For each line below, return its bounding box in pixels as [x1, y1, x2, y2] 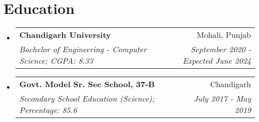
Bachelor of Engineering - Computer [19, 43, 147, 55]
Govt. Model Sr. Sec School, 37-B [19, 78, 155, 90]
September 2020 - [191, 43, 251, 55]
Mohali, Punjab [197, 29, 251, 41]
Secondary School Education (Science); [19, 93, 155, 105]
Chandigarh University [19, 29, 111, 41]
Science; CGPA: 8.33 [19, 55, 93, 67]
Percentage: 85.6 [19, 104, 77, 116]
